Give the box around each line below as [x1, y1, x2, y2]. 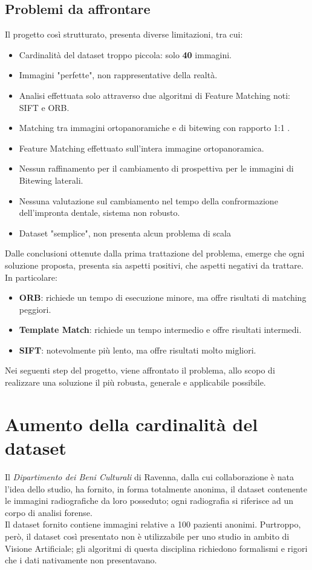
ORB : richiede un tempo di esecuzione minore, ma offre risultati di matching [19, 291, 307, 304]
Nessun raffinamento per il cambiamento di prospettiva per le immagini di [19, 162, 294, 175]
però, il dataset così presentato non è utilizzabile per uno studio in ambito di [5, 529, 290, 542]
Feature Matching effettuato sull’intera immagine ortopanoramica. [19, 141, 264, 154]
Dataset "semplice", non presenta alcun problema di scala [19, 226, 231, 239]
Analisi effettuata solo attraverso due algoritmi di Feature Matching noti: [19, 89, 291, 101]
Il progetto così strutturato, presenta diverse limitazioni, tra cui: [5, 28, 243, 41]
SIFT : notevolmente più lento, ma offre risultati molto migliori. [19, 343, 256, 356]
